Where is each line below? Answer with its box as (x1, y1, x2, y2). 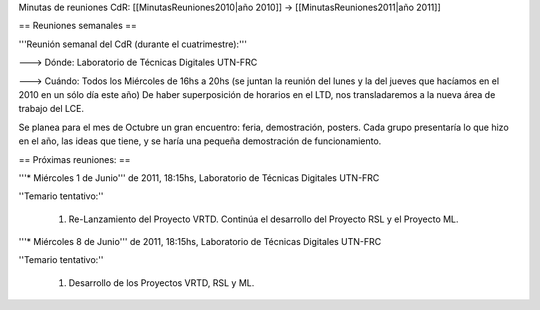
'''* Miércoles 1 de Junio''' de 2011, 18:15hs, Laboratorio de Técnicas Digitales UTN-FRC (18, 171, 380, 184)
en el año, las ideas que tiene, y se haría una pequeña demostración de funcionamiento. (18, 135, 382, 147)
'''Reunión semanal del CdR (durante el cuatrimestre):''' (18, 38, 247, 50)
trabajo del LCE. (18, 103, 85, 115)
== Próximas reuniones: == (18, 153, 131, 165)
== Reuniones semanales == (18, 20, 137, 32)
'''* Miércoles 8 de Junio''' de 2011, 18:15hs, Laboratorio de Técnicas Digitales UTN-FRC (18, 236, 382, 248)
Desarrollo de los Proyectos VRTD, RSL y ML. (68, 276, 255, 289)
